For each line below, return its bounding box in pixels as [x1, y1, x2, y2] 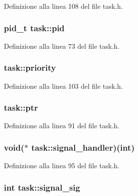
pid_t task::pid [4, 21, 65, 34]
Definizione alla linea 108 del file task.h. [4, 1, 123, 11]
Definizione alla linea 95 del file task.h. [4, 160, 119, 171]
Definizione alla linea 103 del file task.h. [4, 80, 123, 91]
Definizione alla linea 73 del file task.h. [4, 40, 119, 51]
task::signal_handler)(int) [31, 141, 135, 153]
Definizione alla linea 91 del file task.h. [4, 120, 119, 131]
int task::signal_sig [4, 181, 80, 193]
